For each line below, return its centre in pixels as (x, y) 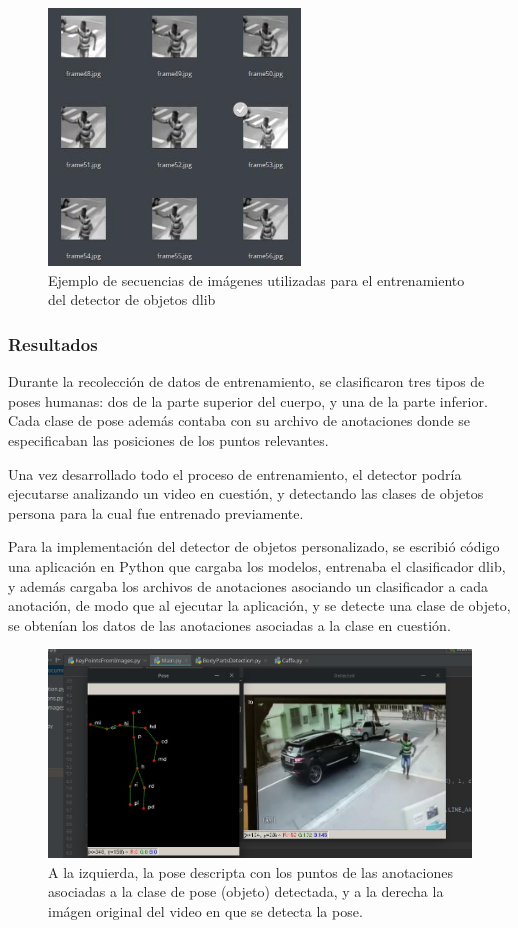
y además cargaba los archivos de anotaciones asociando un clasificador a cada (248, 585)
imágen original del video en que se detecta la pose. (205, 910)
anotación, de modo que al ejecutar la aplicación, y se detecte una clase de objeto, (259, 605)
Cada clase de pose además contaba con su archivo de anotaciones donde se (239, 420)
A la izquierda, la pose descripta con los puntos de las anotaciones (250, 871)
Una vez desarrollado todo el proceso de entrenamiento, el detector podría (235, 473)
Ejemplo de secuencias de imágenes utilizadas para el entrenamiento (256, 279)
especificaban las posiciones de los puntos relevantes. (168, 439)
